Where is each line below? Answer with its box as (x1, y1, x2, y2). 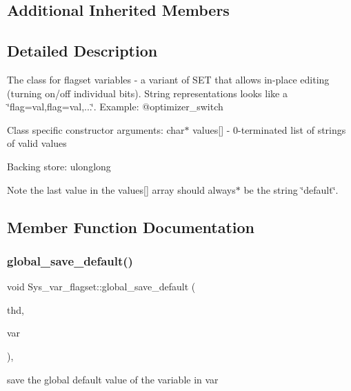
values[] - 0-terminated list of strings (192, 122, 346, 137)
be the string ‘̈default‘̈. (243, 182, 339, 197)
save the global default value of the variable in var (7, 372, 219, 386)
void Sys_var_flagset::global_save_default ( (7, 279, 196, 294)
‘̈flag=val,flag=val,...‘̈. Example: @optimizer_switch (7, 99, 223, 114)
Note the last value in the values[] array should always (7, 182, 236, 197)
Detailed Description (7, 40, 158, 61)
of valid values (7, 136, 67, 150)
